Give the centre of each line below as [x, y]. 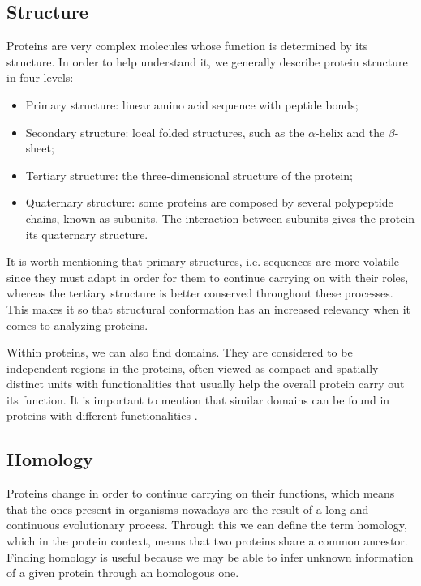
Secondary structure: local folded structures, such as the [165, 132]
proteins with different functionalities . [102, 415]
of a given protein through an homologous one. [123, 573]
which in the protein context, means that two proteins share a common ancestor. [207, 541]
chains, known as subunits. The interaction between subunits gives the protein [220, 218]
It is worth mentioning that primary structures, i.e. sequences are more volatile [203, 261]
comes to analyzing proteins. [77, 325]
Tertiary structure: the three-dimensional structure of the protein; [189, 175]
